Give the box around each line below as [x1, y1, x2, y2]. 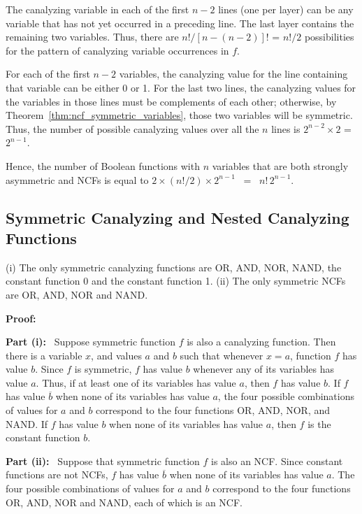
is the [307, 416, 331, 431]
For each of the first [6, 66, 90, 81]
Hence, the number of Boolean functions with [6, 158, 200, 173]
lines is [271, 121, 301, 136]
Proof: [6, 310, 36, 325]
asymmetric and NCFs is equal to [6, 172, 149, 187]
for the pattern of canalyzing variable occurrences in [6, 43, 229, 57]
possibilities [304, 29, 354, 44]
